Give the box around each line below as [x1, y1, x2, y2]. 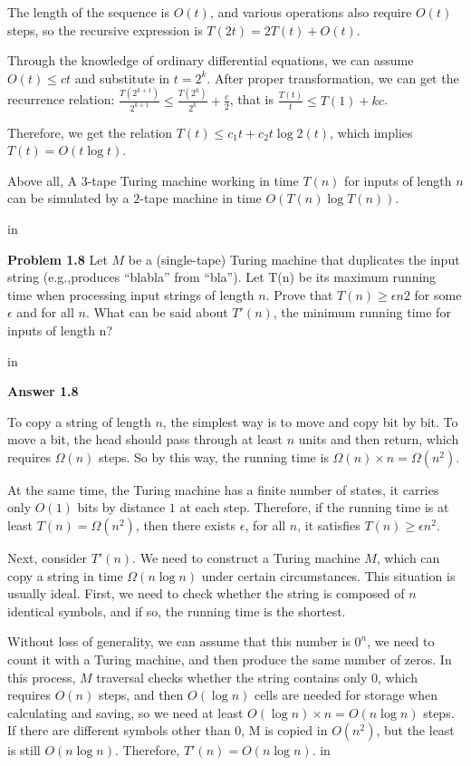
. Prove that [265, 285, 333, 304]
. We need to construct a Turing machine [132, 548, 360, 567]
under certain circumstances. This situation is [201, 566, 456, 585]
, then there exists [135, 516, 236, 535]
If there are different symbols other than [7, 721, 231, 740]
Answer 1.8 [7, 382, 79, 401]
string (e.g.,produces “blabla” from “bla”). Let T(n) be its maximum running [7, 267, 437, 286]
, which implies [330, 122, 413, 141]
